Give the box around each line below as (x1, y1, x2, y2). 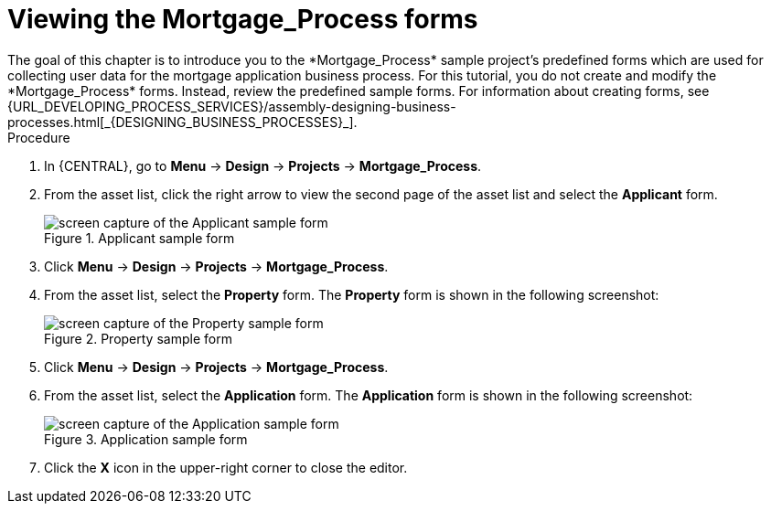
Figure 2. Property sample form (44, 330, 232, 346)
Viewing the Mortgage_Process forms (7, 4, 478, 35)
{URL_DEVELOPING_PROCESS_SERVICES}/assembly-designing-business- (7, 98, 456, 114)
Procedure (7, 129, 70, 145)
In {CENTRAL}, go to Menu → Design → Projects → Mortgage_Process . (44, 157, 482, 174)
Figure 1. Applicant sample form (44, 229, 235, 246)
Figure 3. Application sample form (44, 431, 248, 447)
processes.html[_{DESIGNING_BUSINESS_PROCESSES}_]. (7, 113, 358, 130)
